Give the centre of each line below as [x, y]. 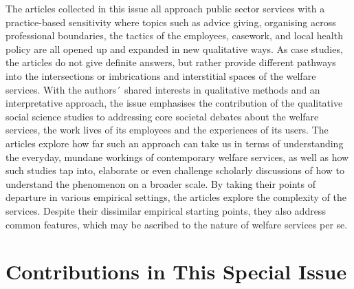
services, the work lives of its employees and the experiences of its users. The [167, 130]
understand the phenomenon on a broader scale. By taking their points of [161, 183]
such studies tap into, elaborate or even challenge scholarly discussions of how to [175, 170]
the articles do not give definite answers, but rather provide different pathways [171, 62]
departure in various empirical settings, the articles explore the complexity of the [176, 197]
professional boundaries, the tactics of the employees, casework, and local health [174, 35]
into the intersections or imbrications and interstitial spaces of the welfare [161, 75]
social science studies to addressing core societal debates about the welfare [162, 116]
